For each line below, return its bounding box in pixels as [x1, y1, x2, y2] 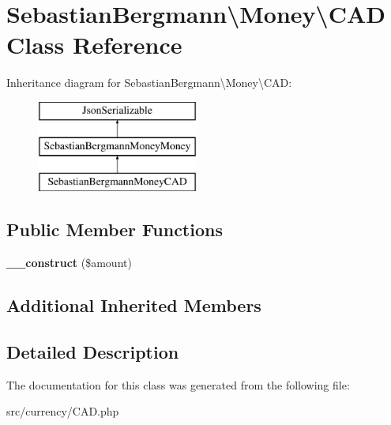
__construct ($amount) [6, 254, 132, 271]
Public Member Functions [6, 217, 223, 242]
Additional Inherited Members [6, 293, 261, 318]
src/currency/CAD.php [6, 403, 119, 419]
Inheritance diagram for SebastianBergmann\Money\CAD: [6, 74, 292, 91]
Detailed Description [6, 339, 179, 363]
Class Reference [6, 28, 182, 61]
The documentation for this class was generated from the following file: [6, 376, 350, 393]
